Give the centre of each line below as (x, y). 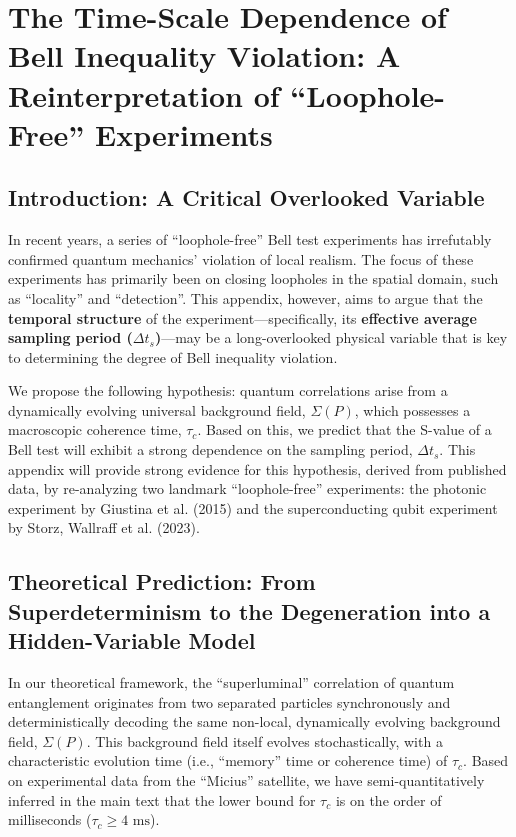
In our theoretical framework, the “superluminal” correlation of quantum (231, 682)
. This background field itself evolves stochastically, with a (264, 740)
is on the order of (388, 799)
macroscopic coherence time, (95, 429)
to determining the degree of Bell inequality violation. (173, 356)
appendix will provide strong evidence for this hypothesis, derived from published (257, 468)
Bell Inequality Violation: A (204, 55)
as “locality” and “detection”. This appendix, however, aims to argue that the (245, 297)
